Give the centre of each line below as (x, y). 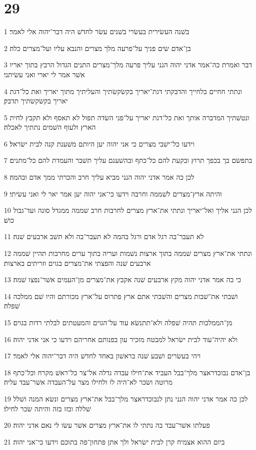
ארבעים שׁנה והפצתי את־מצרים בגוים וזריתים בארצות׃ (77, 263)
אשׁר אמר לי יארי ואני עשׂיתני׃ (45, 74)
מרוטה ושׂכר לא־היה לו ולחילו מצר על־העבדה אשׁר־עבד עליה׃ (88, 382)
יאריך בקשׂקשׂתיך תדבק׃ (36, 101)
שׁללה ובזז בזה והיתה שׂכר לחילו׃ (48, 408)
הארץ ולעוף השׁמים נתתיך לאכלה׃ (50, 127)
